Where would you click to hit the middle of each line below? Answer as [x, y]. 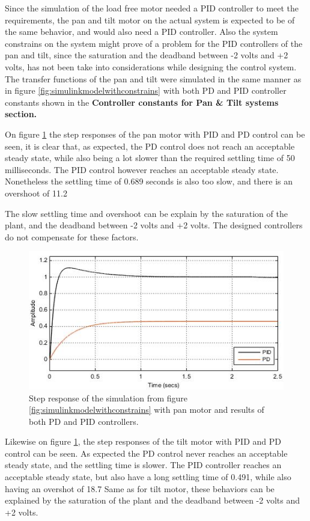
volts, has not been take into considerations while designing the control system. [151, 66]
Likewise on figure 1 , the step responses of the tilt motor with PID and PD [143, 441]
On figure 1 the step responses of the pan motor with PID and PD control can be [155, 134]
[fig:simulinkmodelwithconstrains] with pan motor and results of [147, 410]
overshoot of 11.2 [36, 193]
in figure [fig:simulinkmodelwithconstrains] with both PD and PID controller [146, 90]
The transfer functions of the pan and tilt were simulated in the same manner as [153, 78]
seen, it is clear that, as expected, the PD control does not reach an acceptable [150, 146]
